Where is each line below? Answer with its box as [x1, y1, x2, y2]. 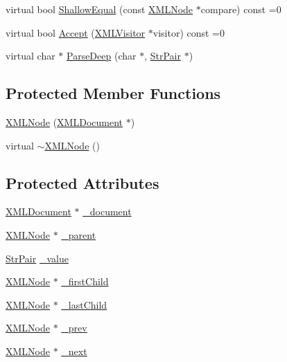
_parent [61, 227, 96, 242]
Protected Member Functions [6, 82, 221, 104]
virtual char [6, 48, 55, 63]
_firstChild [61, 274, 109, 289]
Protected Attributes [6, 172, 159, 193]
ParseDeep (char [67, 48, 137, 63]
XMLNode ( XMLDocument [6, 114, 123, 129]
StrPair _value [6, 251, 69, 265]
